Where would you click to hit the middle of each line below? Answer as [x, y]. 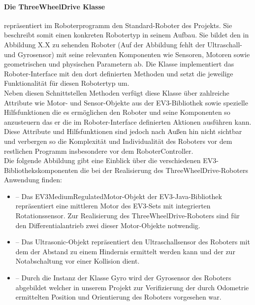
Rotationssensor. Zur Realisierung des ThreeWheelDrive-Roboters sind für [127, 216]
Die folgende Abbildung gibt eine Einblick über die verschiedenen [102, 160]
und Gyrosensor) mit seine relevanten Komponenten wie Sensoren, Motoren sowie [127, 54]
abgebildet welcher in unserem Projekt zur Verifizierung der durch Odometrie [132, 287]
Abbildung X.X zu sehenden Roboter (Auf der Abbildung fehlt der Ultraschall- [123, 44]
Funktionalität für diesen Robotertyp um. [67, 83]
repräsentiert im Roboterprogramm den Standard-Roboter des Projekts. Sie [118, 25]
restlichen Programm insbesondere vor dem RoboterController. [99, 151]
